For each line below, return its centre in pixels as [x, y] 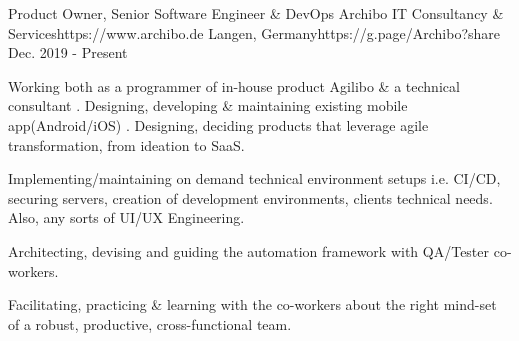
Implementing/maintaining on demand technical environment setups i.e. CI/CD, [254, 178]
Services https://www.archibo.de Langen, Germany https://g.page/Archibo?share [254, 32]
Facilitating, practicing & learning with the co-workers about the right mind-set [252, 304]
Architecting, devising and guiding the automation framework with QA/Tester [249, 250]
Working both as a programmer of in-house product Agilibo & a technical [234, 85]
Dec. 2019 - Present [68, 52]
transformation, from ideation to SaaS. [126, 144]
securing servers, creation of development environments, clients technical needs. [250, 197]
